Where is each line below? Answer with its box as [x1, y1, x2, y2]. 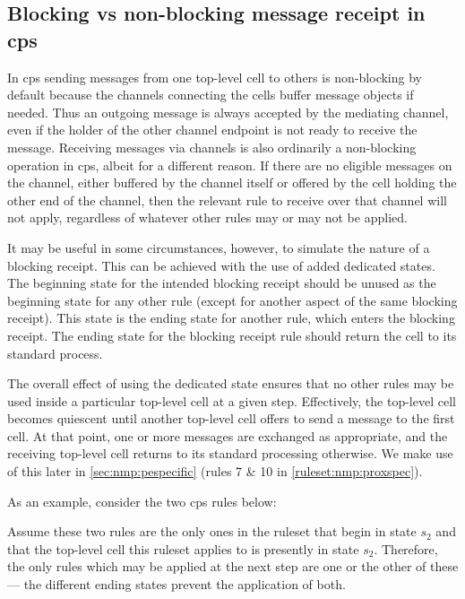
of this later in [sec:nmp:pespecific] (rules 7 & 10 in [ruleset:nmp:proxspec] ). [7, 462, 423, 481]
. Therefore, [374, 539, 438, 558]
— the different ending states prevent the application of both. [7, 575, 346, 594]
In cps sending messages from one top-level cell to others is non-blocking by [7, 67, 422, 86]
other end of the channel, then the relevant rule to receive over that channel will [7, 190, 447, 209]
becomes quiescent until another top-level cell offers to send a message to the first [7, 409, 455, 428]
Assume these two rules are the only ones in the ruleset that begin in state [7, 522, 417, 541]
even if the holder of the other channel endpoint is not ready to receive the [7, 120, 418, 139]
